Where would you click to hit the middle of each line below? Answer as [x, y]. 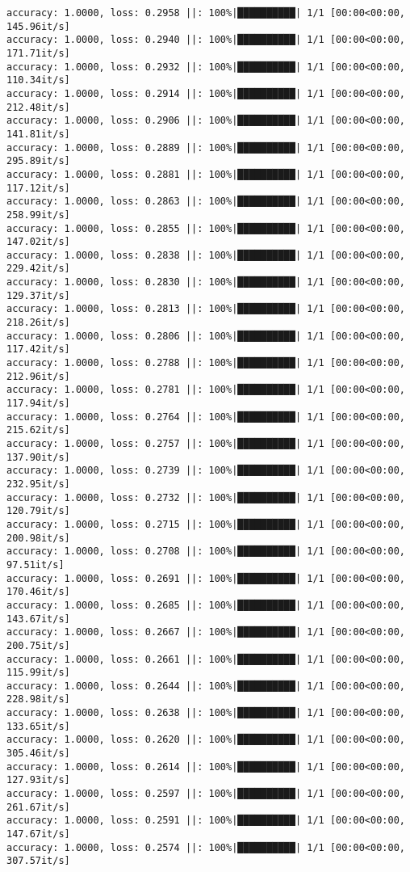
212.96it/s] [38, 376]
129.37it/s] [38, 295]
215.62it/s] [38, 430]
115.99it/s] [38, 673]
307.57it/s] [38, 861]
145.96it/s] [38, 26]
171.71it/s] [38, 53]
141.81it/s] [38, 134]
